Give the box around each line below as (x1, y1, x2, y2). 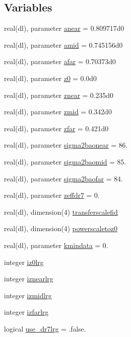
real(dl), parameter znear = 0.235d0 (4, 89, 114, 100)
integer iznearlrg (4, 273, 54, 284)
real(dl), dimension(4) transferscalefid (4, 206, 118, 217)
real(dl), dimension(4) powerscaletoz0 (4, 223, 118, 234)
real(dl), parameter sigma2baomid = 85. (4, 156, 126, 167)
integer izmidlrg (4, 290, 52, 300)
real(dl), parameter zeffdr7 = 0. (4, 190, 100, 200)
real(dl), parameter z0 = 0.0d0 (4, 73, 97, 83)
